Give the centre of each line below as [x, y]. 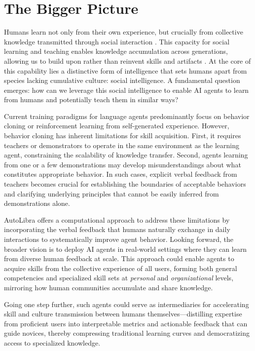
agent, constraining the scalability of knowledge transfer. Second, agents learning [126, 155]
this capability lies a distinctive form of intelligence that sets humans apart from [126, 70]
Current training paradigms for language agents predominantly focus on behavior [127, 116]
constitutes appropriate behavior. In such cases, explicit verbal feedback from [121, 174]
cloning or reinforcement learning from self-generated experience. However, [117, 126]
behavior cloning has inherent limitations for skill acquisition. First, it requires [123, 136]
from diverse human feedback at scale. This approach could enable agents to [119, 258]
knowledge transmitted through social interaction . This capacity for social [117, 41]
